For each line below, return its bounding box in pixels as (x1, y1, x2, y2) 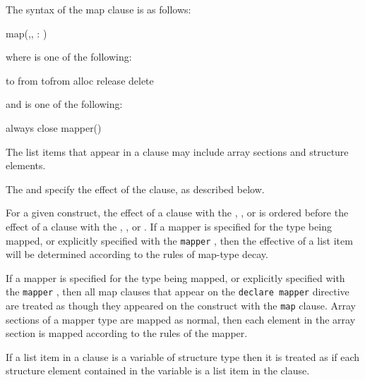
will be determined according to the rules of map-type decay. (6, 247, 268, 262)
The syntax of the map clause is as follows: (6, 2, 191, 16)
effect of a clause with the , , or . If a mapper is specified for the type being (6, 219, 332, 233)
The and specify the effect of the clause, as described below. (6, 181, 265, 196)
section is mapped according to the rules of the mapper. (6, 326, 248, 341)
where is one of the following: (6, 49, 132, 64)
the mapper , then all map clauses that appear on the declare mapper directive (6, 284, 349, 299)
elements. (6, 158, 46, 173)
